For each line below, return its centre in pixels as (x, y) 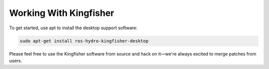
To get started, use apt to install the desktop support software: (73, 28)
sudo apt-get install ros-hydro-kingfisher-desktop (84, 41)
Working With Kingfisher (62, 13)
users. (16, 61)
